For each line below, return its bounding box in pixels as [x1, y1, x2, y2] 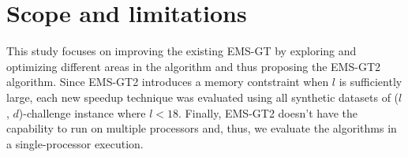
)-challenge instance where [18, 104, 146, 121]
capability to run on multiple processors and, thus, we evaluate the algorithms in [6, 120, 397, 136]
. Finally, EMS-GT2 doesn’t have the [178, 104, 357, 121]
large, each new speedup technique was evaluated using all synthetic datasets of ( [6, 88, 399, 105]
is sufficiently [339, 73, 402, 90]
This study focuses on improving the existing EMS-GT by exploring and [6, 43, 357, 59]
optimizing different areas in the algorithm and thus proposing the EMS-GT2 [6, 58, 380, 74]
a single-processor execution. [6, 135, 144, 151]
